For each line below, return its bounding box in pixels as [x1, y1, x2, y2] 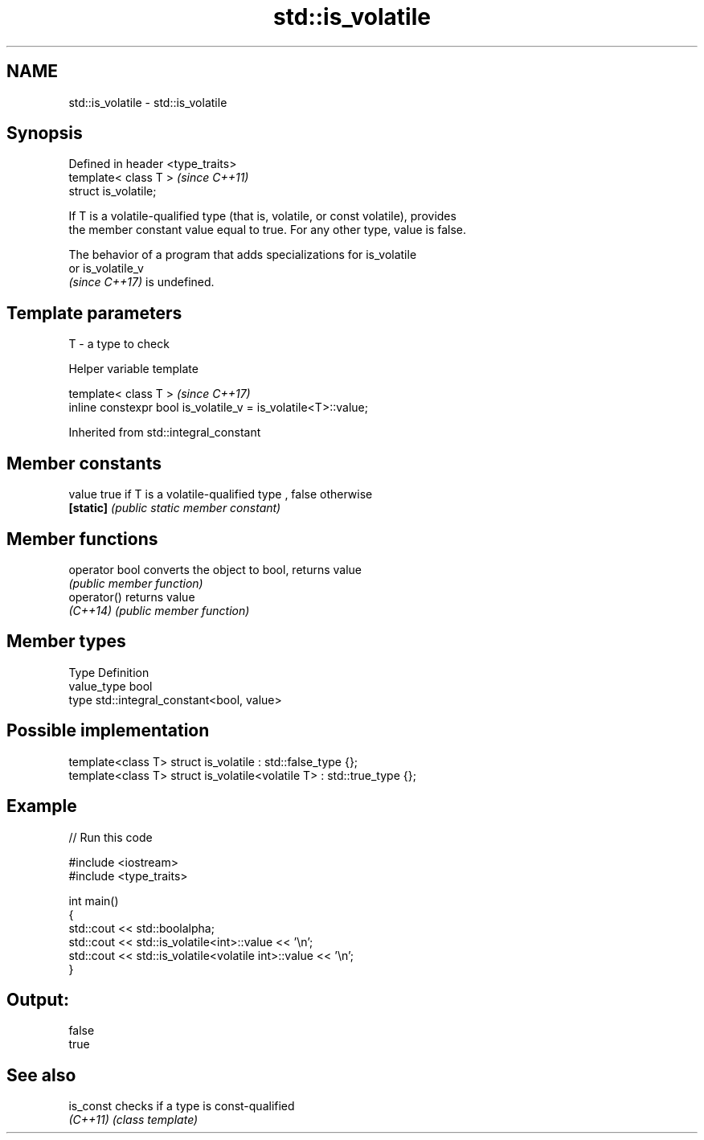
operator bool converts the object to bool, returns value [68, 562, 362, 576]
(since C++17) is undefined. [68, 275, 215, 289]
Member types [6, 631, 126, 652]
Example [6, 796, 77, 817]
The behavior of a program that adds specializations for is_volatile [68, 248, 417, 262]
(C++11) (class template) [68, 1113, 199, 1127]
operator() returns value [68, 589, 195, 604]
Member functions [6, 528, 158, 549]
